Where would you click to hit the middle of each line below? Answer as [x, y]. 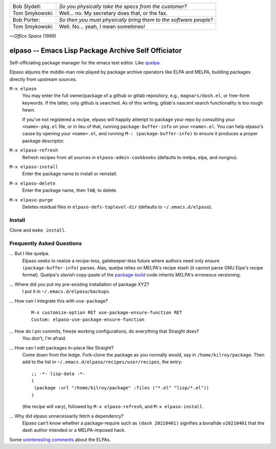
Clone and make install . [38, 230]
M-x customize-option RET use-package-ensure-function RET [107, 312]
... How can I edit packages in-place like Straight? [62, 347]
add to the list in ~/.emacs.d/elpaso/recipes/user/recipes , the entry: [102, 362]
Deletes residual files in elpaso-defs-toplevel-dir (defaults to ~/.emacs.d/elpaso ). [117, 207]
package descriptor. [43, 141]
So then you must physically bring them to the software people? [136, 20]
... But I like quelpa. [29, 254]
